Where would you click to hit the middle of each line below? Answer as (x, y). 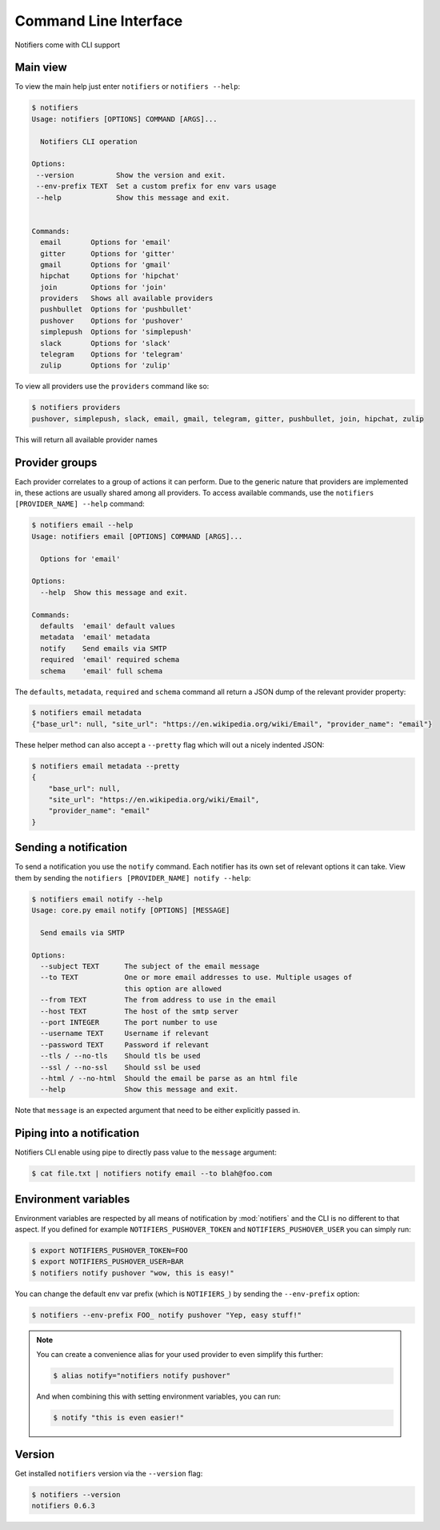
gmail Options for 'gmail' (106, 265)
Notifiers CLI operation (89, 141)
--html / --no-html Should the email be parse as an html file (169, 1078)
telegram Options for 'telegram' (112, 355)
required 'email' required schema (110, 660)
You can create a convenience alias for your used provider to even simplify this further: (180, 1355)
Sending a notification (71, 847)
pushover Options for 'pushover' (112, 321)
